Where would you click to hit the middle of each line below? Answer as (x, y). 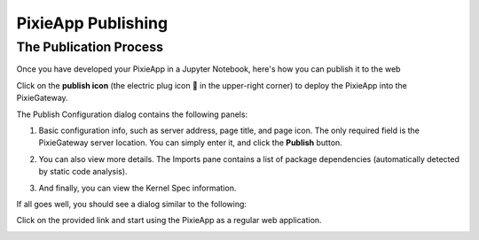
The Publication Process (90, 47)
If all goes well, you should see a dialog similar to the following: (132, 204)
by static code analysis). (83, 172)
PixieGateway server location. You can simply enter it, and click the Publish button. (191, 143)
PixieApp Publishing (92, 23)
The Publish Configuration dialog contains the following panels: (132, 114)
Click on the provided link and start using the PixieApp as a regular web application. (169, 221)
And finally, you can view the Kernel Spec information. (137, 188)
